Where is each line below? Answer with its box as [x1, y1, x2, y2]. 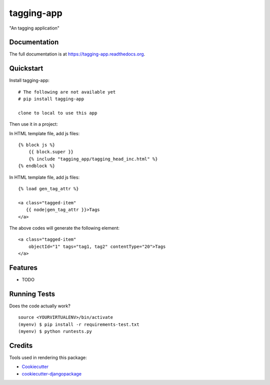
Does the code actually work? [9, 303, 71, 309]
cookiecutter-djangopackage [21, 370, 82, 376]
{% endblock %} [18, 163, 55, 169]
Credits [9, 341, 33, 350]
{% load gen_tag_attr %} [18, 186, 79, 192]
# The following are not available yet [18, 89, 116, 95]
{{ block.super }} [28, 149, 74, 155]
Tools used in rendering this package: [9, 354, 87, 360]
